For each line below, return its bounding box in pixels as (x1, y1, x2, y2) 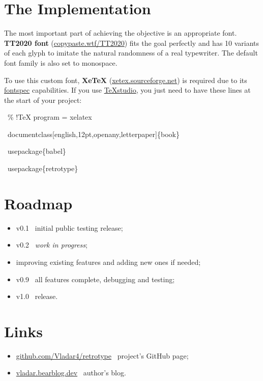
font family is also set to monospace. (4, 57, 118, 68)
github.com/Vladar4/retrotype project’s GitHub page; (16, 350, 189, 361)
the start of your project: (4, 94, 82, 105)
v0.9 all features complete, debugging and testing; (16, 274, 175, 284)
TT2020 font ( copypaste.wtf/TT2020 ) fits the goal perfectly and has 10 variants (4, 37, 259, 48)
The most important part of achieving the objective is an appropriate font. (4, 28, 237, 38)
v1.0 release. (16, 291, 58, 302)
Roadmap (4, 193, 73, 213)
